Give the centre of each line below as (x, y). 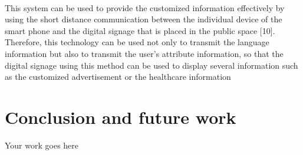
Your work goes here (42, 145)
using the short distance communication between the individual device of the (144, 19)
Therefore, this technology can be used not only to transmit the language (137, 42)
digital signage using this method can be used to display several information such (151, 65)
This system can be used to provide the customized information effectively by (145, 7)
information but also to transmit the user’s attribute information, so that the (144, 53)
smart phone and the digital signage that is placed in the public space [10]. (140, 30)
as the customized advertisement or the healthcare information (118, 77)
